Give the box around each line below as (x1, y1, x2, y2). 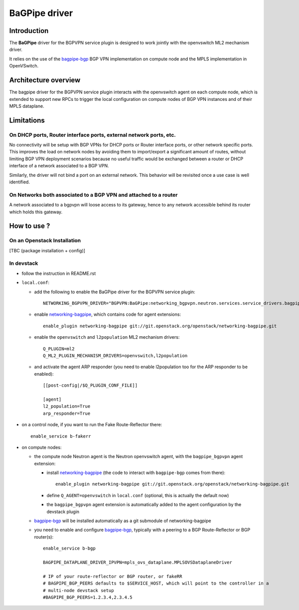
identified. (9, 179, 30, 185)
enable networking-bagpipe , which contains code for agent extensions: (34, 311, 181, 317)
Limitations (9, 116, 45, 124)
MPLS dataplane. (9, 103, 44, 109)
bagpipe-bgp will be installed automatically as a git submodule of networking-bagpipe (34, 518, 211, 524)
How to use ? (9, 222, 50, 230)
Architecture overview (9, 76, 81, 84)
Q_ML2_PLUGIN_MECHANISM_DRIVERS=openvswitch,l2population (43, 353, 188, 358)
